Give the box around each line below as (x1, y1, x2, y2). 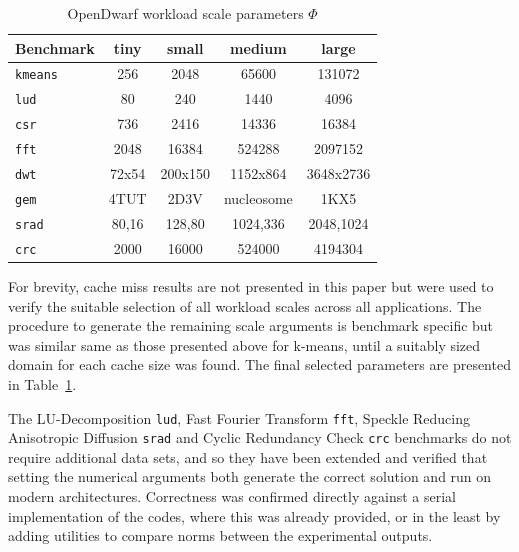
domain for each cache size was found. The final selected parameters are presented (8, 354, 511, 375)
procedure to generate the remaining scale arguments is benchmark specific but (8, 315, 494, 336)
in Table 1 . (8, 373, 77, 394)
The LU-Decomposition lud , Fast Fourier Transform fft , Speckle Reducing (8, 407, 471, 428)
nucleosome (223, 188, 293, 208)
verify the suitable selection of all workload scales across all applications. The (8, 295, 482, 316)
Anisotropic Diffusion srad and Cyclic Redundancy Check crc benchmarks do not (8, 427, 512, 448)
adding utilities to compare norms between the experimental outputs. (8, 525, 433, 546)
